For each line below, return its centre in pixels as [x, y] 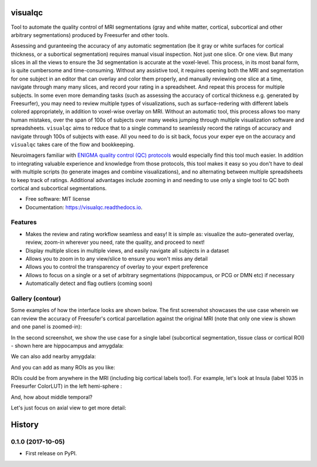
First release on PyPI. [51, 453]
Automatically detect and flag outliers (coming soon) [89, 283]
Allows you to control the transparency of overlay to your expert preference [117, 267]
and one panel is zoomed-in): [46, 327]
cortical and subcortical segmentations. [59, 188]
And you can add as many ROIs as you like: [63, 367]
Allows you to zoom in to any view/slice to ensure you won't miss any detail [117, 259]
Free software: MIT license [58, 199]
